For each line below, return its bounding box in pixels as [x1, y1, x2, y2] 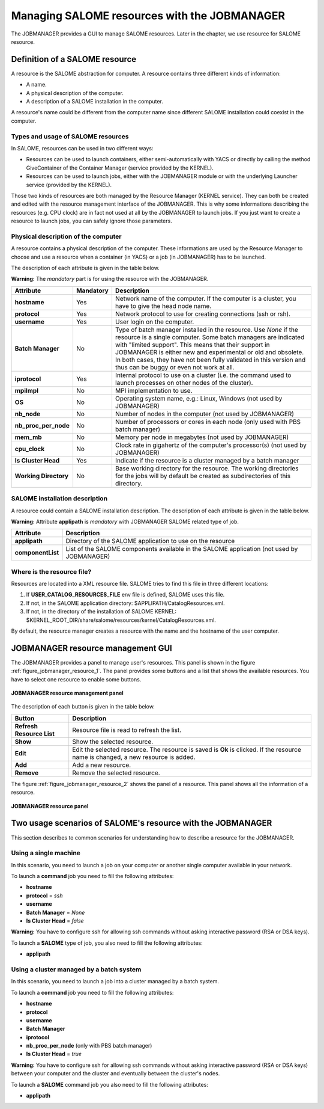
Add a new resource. [72, 761, 131, 769]
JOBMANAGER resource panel [11, 802, 89, 809]
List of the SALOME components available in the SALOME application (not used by [65, 545, 298, 553]
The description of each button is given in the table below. [11, 703, 155, 710]
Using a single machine [11, 849, 81, 857]
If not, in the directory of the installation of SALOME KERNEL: [26, 608, 177, 615]
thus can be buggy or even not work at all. [115, 363, 235, 371]
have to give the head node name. [115, 301, 212, 310]
